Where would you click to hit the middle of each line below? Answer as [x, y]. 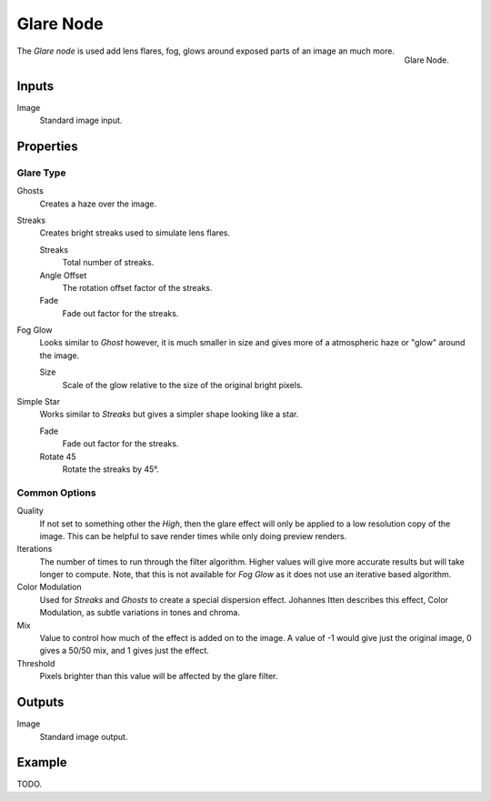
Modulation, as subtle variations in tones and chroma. [140, 613]
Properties [47, 146]
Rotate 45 [58, 456]
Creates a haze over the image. [98, 204]
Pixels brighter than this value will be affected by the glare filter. [159, 676]
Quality [30, 511]
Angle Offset [63, 275]
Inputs [35, 86]
